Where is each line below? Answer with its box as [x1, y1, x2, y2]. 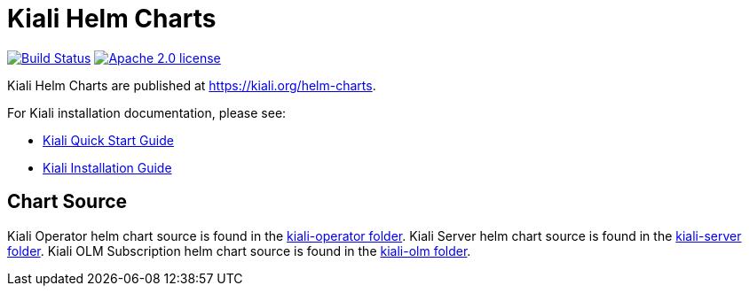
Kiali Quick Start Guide [43, 132, 174, 148]
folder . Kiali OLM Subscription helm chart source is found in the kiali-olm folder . [7, 243, 471, 258]
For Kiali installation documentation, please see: [7, 104, 287, 120]
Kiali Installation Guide [43, 159, 172, 175]
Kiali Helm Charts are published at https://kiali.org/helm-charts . [7, 77, 376, 93]
